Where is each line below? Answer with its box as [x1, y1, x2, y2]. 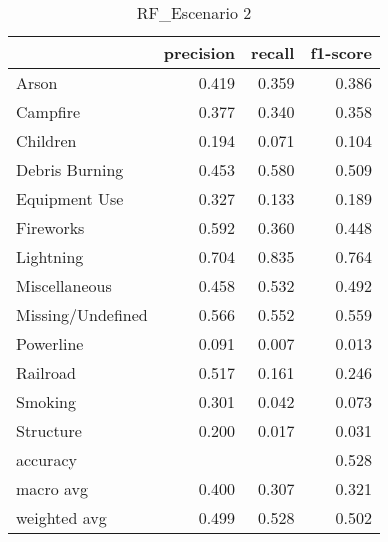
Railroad [16, 361, 76, 384]
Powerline [16, 332, 84, 355]
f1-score [310, 41, 373, 64]
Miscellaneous [16, 274, 112, 297]
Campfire [16, 100, 81, 123]
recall [251, 41, 295, 64]
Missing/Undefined [16, 303, 148, 326]
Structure [16, 419, 82, 442]
